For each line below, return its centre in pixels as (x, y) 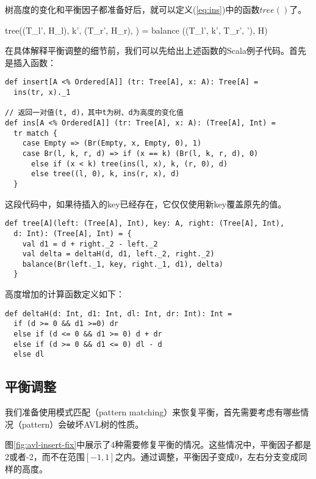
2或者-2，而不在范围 (45, 456)
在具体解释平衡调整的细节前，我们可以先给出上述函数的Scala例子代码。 (147, 50)
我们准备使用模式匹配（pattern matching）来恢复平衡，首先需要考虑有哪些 (153, 412)
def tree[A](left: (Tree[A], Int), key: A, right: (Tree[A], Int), (145, 224)
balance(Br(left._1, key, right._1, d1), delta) (123, 264)
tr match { (35, 133)
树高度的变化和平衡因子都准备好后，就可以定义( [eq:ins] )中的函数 (132, 9)
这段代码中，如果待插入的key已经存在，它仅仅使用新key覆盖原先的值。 (146, 203)
